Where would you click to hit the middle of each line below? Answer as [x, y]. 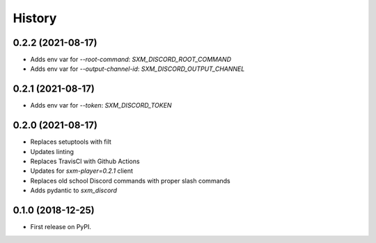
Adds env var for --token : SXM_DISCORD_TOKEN [101, 106]
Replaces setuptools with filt [71, 142]
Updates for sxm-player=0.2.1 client [82, 171]
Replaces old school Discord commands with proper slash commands [130, 181]
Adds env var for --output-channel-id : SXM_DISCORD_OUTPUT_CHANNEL [138, 69]
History [35, 18]
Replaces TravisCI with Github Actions [85, 161]
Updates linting [52, 151]
